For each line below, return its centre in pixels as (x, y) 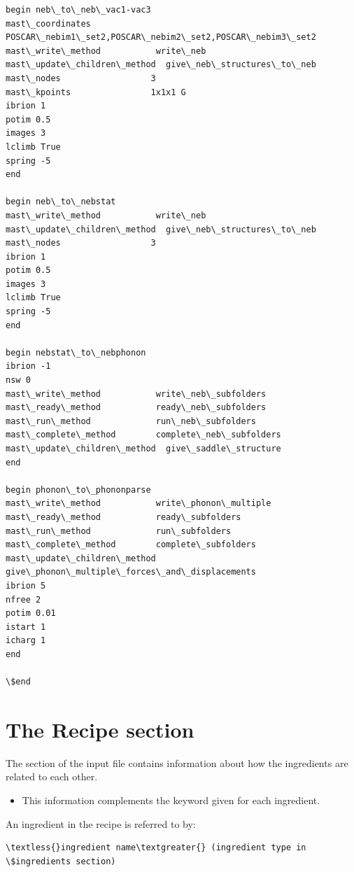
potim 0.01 (31, 613)
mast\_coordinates (48, 23)
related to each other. (52, 776)
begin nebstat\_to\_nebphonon (76, 352)
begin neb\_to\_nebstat (61, 202)
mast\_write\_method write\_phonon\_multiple (139, 504)
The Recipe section (100, 729)
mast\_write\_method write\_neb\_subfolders (136, 394)
